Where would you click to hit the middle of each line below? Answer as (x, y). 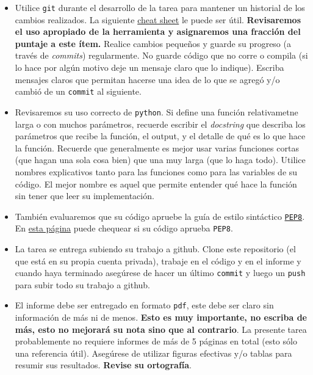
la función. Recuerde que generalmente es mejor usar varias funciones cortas (157, 147)
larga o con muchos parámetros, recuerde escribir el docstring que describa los (160, 124)
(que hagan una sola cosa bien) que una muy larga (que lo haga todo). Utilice (160, 160)
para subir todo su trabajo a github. (83, 284)
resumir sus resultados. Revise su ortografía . (103, 365)
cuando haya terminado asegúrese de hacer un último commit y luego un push (160, 273)
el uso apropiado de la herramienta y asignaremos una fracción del (158, 31)
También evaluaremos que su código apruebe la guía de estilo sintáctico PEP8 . (160, 216)
